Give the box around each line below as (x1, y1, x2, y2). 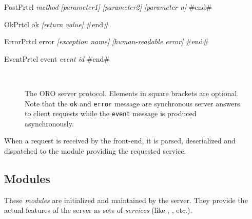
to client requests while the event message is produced (25, 108, 197, 119)
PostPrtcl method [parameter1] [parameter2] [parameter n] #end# (4, 2, 212, 12)
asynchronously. (25, 118, 74, 129)
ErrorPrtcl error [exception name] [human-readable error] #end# (4, 36, 209, 47)
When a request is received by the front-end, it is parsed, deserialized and (4, 135, 236, 146)
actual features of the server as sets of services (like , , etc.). (4, 205, 192, 215)
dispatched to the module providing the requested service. (4, 145, 186, 156)
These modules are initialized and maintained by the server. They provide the (4, 194, 248, 205)
